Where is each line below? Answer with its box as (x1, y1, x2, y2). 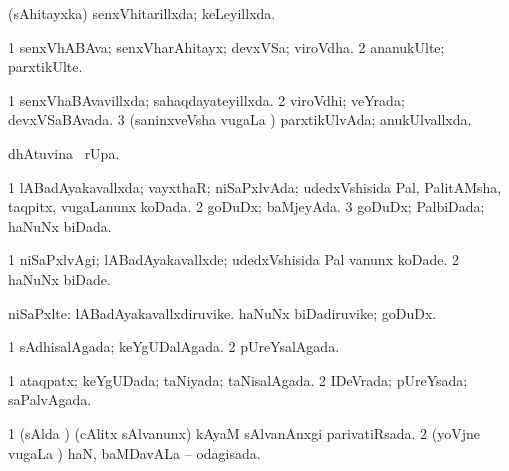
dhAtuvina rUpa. (8, 142, 120, 163)
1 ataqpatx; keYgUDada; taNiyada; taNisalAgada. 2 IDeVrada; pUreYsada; (8, 369, 468, 390)
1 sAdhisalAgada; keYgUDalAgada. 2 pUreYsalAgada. (8, 336, 340, 357)
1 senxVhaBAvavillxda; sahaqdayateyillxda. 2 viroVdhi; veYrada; (8, 89, 405, 110)
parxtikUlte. (8, 56, 83, 77)
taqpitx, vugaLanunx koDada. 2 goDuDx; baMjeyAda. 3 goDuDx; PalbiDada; (8, 196, 485, 217)
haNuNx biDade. (8, 268, 111, 289)
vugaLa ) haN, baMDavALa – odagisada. (8, 442, 261, 463)
